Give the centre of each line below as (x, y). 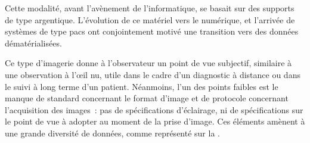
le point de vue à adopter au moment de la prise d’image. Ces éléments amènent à (155, 121)
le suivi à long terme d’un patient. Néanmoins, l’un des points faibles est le (142, 86)
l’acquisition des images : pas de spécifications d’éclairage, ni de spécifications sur (154, 109)
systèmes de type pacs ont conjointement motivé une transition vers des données (152, 31)
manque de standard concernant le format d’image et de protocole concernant (147, 98)
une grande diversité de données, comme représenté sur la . (112, 133)
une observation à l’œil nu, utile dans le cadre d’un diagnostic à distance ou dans (153, 74)
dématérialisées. (33, 43)
